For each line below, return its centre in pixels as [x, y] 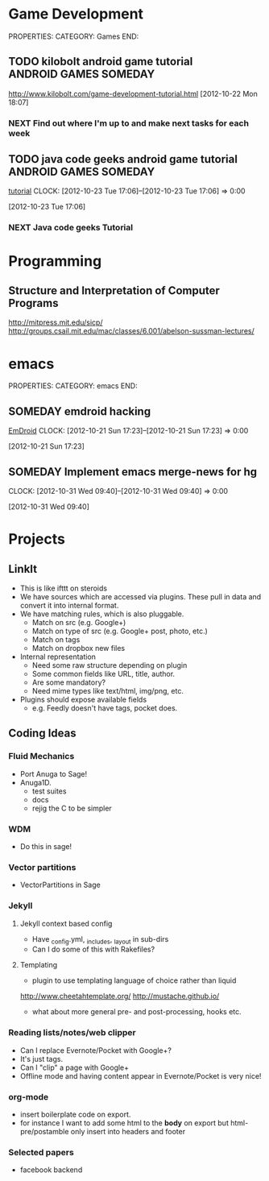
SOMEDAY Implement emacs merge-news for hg [133, 472]
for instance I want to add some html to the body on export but [124, 1123]
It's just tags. [41, 1059]
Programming [55, 261]
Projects [37, 539]
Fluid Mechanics [41, 756]
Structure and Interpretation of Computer [114, 290]
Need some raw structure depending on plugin [110, 665]
